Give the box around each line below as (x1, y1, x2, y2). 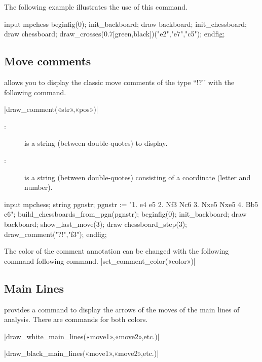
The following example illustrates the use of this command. (4, 2, 188, 12)
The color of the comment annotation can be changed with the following (4, 246, 229, 256)
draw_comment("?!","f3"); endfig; (4, 228, 107, 239)
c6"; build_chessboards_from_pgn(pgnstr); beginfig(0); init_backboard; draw (4, 209, 247, 219)
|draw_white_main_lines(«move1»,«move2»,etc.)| (4, 331, 160, 341)
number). (24, 182, 53, 192)
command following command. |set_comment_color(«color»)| (4, 255, 196, 266)
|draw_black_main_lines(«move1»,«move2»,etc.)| (4, 348, 159, 358)
